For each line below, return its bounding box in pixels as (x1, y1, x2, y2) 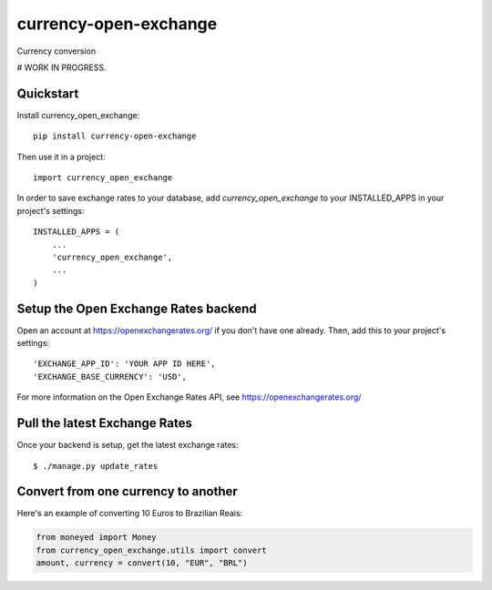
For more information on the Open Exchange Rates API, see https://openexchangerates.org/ (16, 392, 362, 402)
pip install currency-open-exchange (33, 131, 197, 141)
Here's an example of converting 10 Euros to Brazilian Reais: (16, 508, 243, 519)
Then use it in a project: (16, 151, 106, 162)
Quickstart (16, 86, 79, 101)
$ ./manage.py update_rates (33, 461, 159, 471)
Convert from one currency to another (16, 483, 239, 500)
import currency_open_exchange (33, 173, 173, 183)
